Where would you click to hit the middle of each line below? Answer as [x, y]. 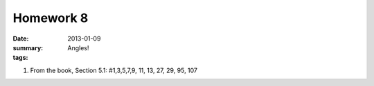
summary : [28, 47]
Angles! [78, 47]
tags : [20, 58]
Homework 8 [51, 18]
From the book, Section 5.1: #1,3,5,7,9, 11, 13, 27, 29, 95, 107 [114, 70]
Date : [21, 39]
